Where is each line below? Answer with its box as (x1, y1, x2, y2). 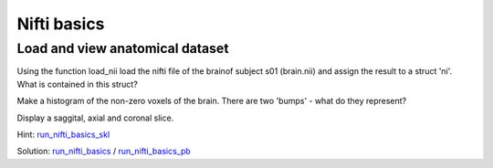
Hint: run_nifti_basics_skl (16, 129, 110, 140)
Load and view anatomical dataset (16, 40, 229, 57)
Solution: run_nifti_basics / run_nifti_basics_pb (16, 146, 191, 157)
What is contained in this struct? (16, 79, 139, 89)
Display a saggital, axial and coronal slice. (16, 112, 174, 123)
